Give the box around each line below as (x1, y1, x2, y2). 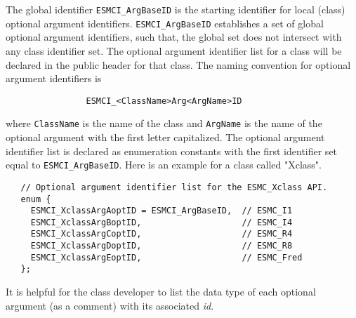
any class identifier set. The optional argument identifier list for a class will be (6, 43, 342, 58)
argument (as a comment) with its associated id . (6, 298, 214, 312)
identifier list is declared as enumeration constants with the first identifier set (6, 143, 338, 158)
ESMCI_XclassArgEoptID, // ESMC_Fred (30, 252, 303, 263)
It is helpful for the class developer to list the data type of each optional (6, 284, 316, 299)
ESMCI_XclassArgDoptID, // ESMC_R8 (30, 241, 293, 251)
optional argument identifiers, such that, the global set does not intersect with (6, 29, 342, 44)
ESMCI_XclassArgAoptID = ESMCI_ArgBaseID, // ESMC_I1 (30, 206, 293, 216)
